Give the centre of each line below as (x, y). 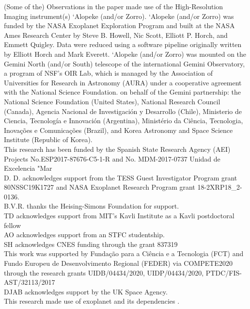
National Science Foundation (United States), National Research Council (112, 101)
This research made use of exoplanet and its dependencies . (92, 301)
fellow (12, 225)
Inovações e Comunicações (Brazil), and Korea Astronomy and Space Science (118, 130)
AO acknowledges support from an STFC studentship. (84, 235)
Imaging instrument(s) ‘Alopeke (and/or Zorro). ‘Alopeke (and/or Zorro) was (119, 16)
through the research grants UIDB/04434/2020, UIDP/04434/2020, (104, 272)
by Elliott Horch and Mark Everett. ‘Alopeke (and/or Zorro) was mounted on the (125, 54)
